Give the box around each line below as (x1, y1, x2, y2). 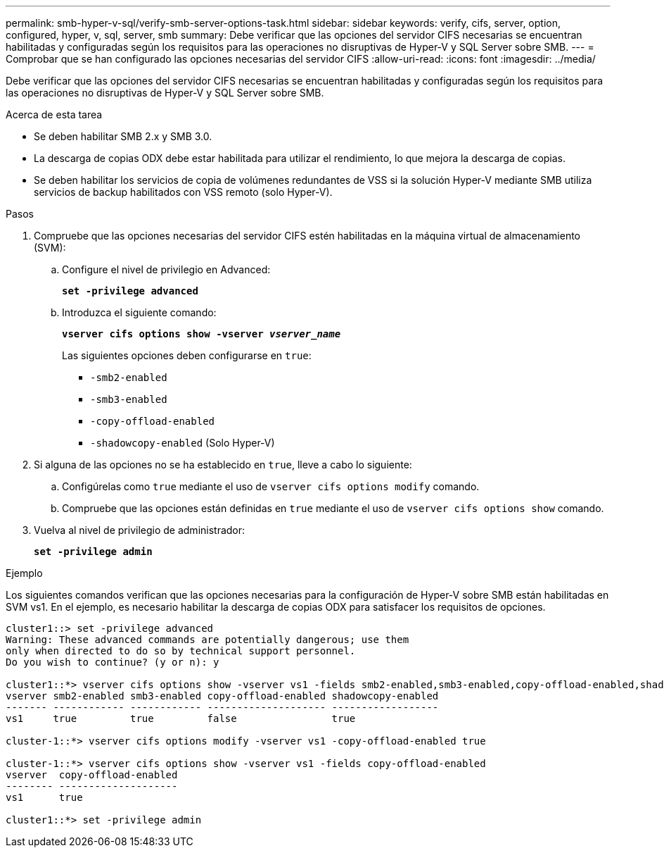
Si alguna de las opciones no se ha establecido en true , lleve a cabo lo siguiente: (34, 459, 412, 471)
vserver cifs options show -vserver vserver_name (62, 328, 341, 340)
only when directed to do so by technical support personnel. (6, 645, 356, 656)
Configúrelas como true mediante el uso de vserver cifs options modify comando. (62, 480, 480, 492)
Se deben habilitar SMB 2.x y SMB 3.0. (34, 130, 212, 142)
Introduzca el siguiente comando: (62, 306, 217, 318)
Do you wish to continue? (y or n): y (6, 656, 219, 668)
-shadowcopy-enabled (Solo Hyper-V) (90, 437, 275, 449)
